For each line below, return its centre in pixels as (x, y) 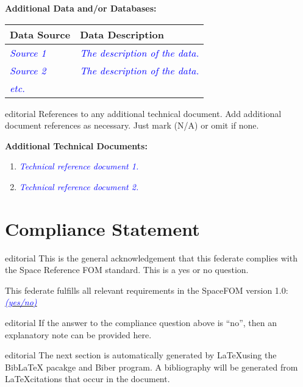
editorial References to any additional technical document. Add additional (143, 113)
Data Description (122, 34)
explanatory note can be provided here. (78, 334)
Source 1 (28, 52)
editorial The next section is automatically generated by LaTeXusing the (141, 355)
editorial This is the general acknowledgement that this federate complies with (151, 257)
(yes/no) (21, 302)
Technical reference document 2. (79, 186)
